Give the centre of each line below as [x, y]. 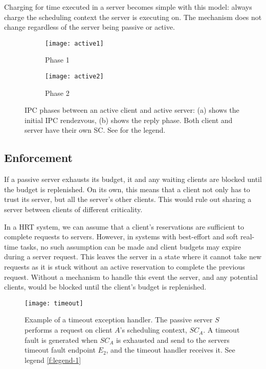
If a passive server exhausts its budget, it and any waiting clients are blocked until [133, 179]
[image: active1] [74, 43]
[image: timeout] [54, 303]
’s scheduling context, [153, 330]
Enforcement [38, 158]
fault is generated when [61, 340]
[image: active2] [74, 77]
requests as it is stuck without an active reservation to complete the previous [125, 267]
